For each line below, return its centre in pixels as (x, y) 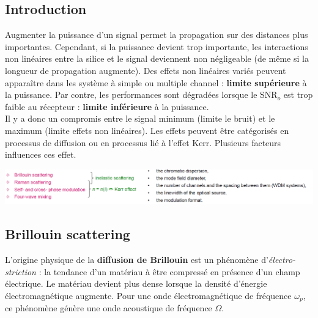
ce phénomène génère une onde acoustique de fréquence (109, 308)
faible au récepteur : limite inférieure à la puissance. (107, 106)
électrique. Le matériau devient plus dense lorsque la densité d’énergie (136, 283)
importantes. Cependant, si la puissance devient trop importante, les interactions (157, 46)
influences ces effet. (41, 154)
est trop (298, 94)
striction (20, 271)
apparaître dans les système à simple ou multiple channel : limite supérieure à (156, 82)
